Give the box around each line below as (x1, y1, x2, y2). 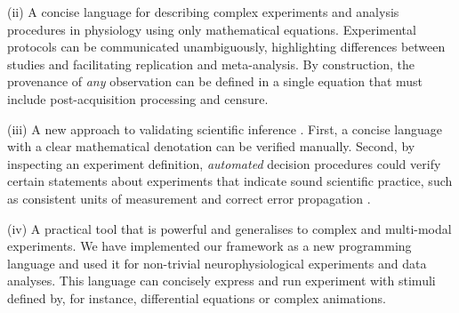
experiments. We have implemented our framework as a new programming (7, 237, 412, 255)
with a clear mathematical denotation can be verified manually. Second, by (7, 137, 415, 156)
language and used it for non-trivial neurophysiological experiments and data (7, 253, 427, 272)
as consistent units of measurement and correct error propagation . (7, 189, 371, 207)
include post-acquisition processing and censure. (7, 89, 269, 108)
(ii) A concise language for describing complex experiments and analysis (7, 3, 399, 20)
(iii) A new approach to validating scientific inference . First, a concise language (7, 119, 442, 138)
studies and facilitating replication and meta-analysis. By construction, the (7, 54, 415, 73)
